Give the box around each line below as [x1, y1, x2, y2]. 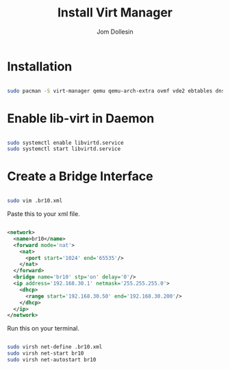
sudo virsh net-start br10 [7, 350, 84, 357]
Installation [7, 58, 73, 74]
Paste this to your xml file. [7, 210, 80, 218]
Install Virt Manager [57, 5, 173, 21]
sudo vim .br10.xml [7, 198, 63, 204]
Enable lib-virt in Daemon [7, 110, 155, 126]
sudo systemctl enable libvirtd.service [7, 139, 125, 146]
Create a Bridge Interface [7, 169, 154, 184]
